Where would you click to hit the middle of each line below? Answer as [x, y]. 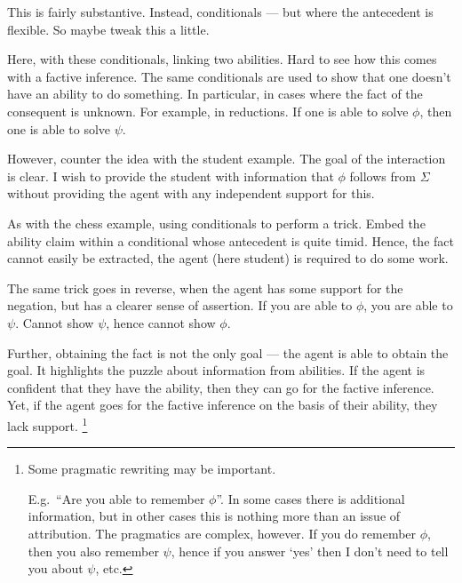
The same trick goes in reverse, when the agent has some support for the [205, 288]
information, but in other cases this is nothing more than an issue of [214, 516]
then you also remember [93, 551]
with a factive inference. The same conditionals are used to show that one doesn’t [229, 76]
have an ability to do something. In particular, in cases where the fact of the [215, 94]
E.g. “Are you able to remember [116, 498]
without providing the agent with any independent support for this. [191, 193]
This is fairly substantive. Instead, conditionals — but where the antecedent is [220, 12]
